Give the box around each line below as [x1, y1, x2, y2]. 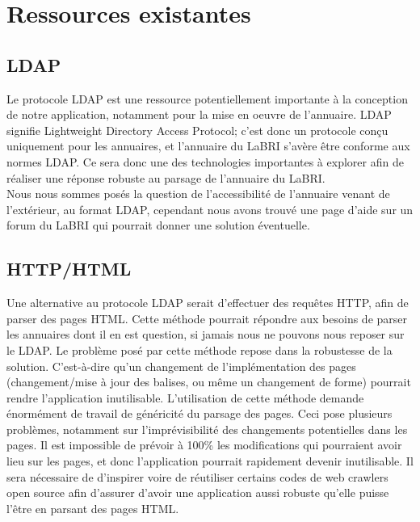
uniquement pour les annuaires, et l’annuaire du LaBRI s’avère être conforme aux [6, 137, 410, 154]
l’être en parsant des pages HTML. [6, 499, 179, 516]
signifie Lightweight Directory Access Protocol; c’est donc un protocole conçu [6, 121, 388, 138]
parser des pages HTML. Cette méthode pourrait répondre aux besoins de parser [6, 309, 408, 326]
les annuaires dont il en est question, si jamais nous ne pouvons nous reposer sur [6, 326, 405, 343]
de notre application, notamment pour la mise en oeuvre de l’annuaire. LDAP [6, 106, 392, 123]
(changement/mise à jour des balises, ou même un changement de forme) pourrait [6, 373, 411, 390]
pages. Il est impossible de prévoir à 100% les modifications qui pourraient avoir [6, 436, 402, 453]
